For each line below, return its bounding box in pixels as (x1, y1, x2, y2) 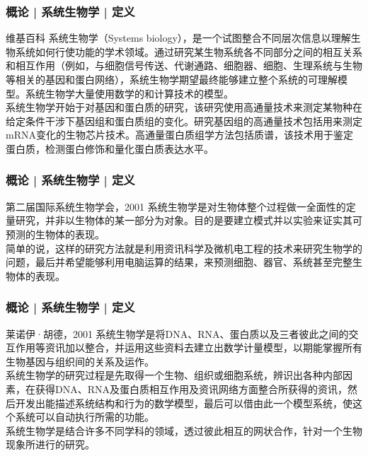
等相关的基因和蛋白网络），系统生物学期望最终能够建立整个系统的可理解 (6, 72, 338, 86)
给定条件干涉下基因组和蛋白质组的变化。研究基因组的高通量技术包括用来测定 (6, 113, 362, 128)
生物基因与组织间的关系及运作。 (6, 353, 154, 368)
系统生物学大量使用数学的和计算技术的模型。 (25, 86, 234, 100)
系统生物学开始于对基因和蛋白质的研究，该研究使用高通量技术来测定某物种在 (6, 100, 362, 115)
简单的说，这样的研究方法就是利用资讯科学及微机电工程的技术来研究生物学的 (6, 240, 362, 255)
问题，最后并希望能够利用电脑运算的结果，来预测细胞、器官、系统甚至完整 (6, 255, 352, 269)
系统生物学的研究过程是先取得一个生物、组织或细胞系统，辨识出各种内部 (6, 368, 343, 382)
